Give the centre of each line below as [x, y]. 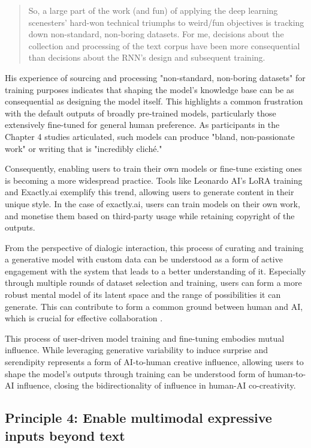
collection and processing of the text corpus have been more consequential [164, 45]
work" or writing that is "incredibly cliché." [84, 148]
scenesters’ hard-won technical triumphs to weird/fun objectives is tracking [166, 22]
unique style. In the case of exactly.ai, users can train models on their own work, [153, 203]
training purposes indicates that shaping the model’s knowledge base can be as [150, 89]
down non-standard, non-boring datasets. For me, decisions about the [156, 34]
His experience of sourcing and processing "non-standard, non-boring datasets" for [155, 77]
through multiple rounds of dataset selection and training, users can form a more [153, 283]
